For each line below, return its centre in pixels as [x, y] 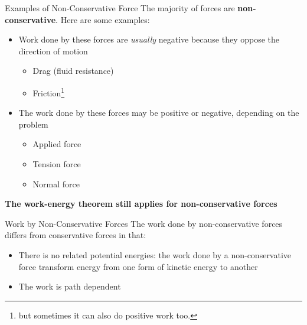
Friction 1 [49, 92]
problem [33, 124]
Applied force [57, 144]
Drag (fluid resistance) [73, 71]
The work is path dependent [70, 286]
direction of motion [53, 51]
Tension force [57, 164]
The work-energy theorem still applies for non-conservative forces [141, 204]
